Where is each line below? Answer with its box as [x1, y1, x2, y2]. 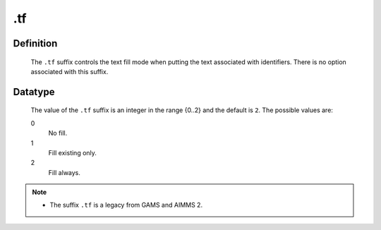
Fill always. [48, 168, 81, 176]
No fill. [48, 129, 68, 138]
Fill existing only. [48, 148, 97, 157]
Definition [13, 37, 58, 49]
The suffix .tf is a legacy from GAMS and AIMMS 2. [49, 201, 203, 210]
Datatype [13, 85, 55, 98]
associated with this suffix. [30, 67, 109, 75]
